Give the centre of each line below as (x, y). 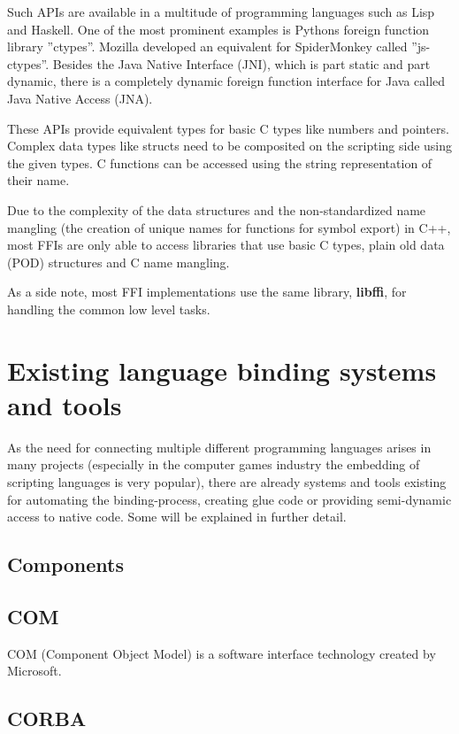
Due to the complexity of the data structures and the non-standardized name (217, 209)
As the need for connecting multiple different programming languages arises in (219, 447)
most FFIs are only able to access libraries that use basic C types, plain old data (226, 245)
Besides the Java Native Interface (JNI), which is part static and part (241, 63)
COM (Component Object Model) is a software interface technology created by (222, 653)
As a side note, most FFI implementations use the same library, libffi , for (207, 292)
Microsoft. (34, 671)
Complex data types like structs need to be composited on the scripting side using (230, 146)
